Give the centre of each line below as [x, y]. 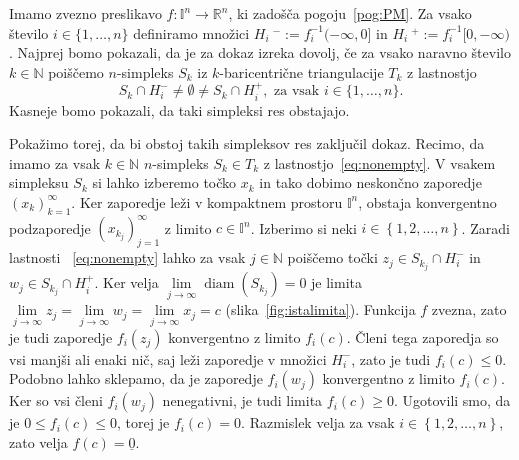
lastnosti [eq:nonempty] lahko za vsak [127, 257]
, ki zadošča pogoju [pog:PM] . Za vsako [350, 13]
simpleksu [39, 182]
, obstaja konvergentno [427, 201]
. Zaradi [485, 227]
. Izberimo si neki [303, 227]
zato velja [38, 441]
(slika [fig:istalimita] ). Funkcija [320, 309]
